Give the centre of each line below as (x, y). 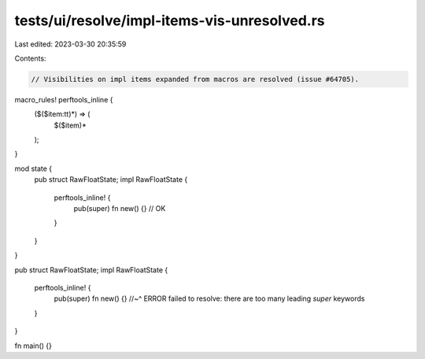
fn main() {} (33, 346)
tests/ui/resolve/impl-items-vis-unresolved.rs (170, 20)
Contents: (30, 58)
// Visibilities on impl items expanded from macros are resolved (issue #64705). (195, 79)
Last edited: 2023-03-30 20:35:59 (70, 44)
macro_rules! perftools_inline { (64, 99)
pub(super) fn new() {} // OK (120, 209)
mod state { (33, 168)
